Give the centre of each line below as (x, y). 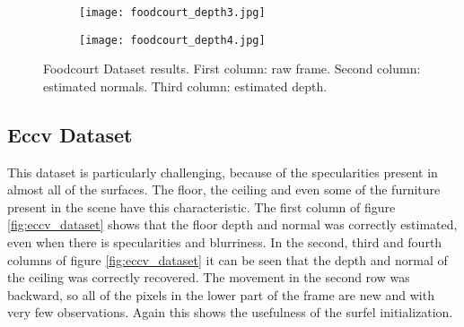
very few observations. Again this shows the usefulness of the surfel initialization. (230, 312)
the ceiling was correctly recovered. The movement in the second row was (209, 277)
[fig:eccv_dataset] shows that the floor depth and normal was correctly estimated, (232, 224)
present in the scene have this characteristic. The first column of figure (201, 207)
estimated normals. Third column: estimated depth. (185, 86)
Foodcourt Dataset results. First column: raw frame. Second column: (232, 69)
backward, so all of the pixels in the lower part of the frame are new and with (221, 294)
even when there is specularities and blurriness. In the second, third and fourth (225, 242)
